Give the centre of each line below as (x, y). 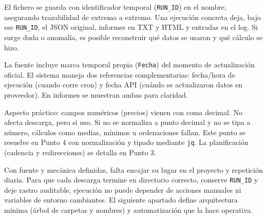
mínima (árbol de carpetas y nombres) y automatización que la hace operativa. (129, 210)
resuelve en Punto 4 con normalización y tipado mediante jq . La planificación (126, 142)
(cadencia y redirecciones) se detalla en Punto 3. (80, 152)
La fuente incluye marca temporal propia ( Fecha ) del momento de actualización (129, 65)
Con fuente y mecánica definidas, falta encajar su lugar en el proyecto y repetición (133, 169)
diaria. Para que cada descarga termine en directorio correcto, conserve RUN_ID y (131, 180)
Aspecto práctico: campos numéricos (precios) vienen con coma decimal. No (123, 112)
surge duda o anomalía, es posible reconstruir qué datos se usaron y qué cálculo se (133, 37)
